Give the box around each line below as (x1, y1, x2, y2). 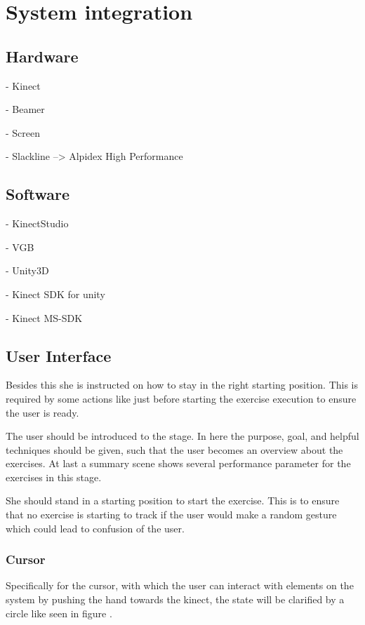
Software (6, 183, 70, 205)
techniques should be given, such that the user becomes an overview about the (6, 442, 343, 457)
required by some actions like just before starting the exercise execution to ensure (6, 391, 357, 405)
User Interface (6, 344, 112, 366)
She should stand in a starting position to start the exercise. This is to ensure (6, 493, 340, 508)
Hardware (6, 45, 79, 67)
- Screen (6, 125, 41, 140)
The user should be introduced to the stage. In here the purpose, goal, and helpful (6, 429, 359, 443)
